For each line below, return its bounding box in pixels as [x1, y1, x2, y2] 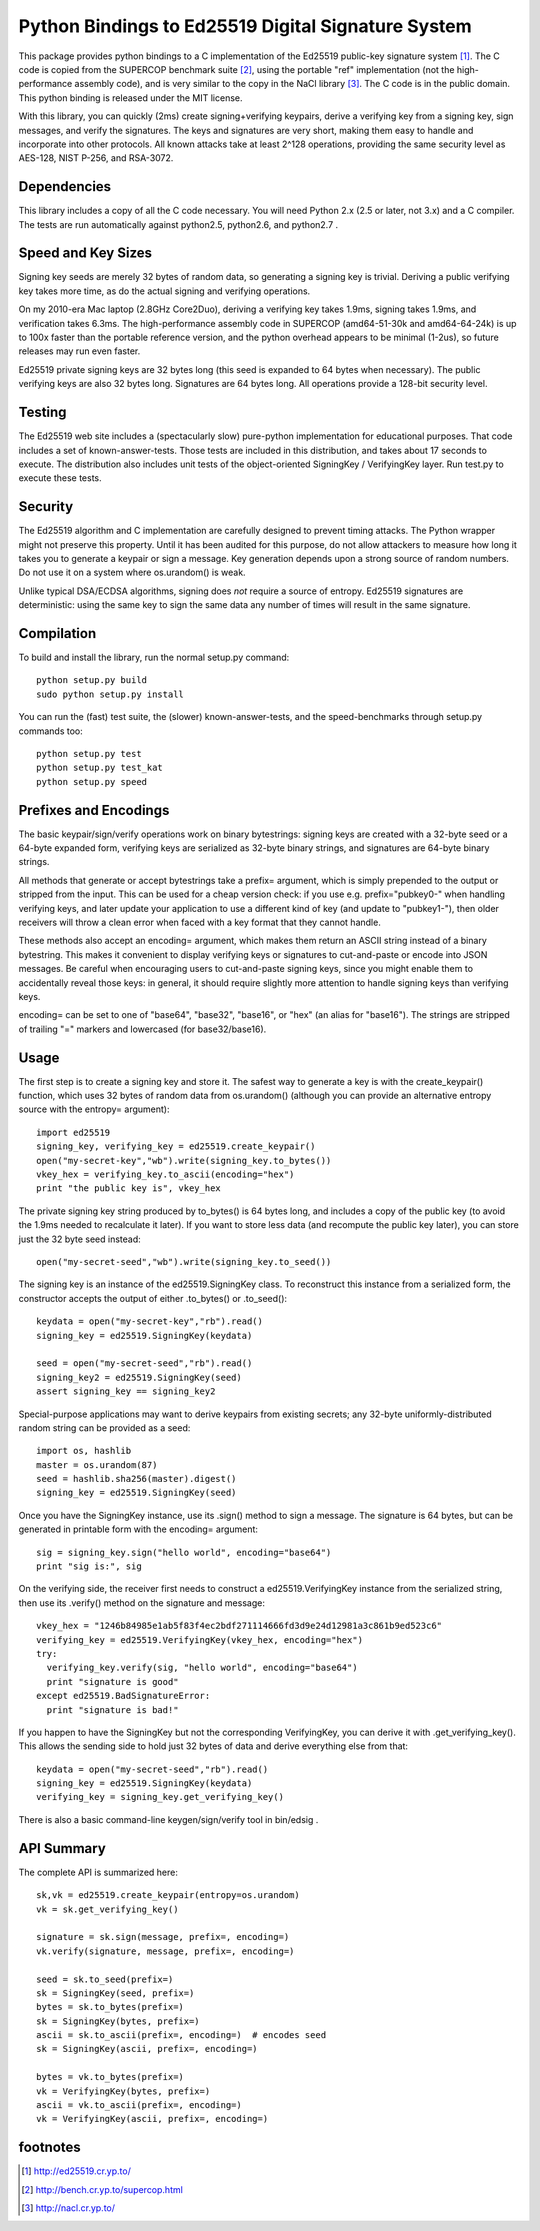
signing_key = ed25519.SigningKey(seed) [36, 1487, 237, 1499]
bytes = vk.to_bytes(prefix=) [36, 2071, 185, 2083]
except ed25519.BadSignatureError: [36, 1690, 211, 1702]
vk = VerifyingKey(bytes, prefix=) [36, 2085, 211, 2097]
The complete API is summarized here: [18, 1866, 179, 1878]
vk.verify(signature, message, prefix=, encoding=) [36, 1945, 295, 1957]
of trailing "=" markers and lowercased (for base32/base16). [18, 1023, 267, 1035]
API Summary [18, 1840, 107, 1857]
